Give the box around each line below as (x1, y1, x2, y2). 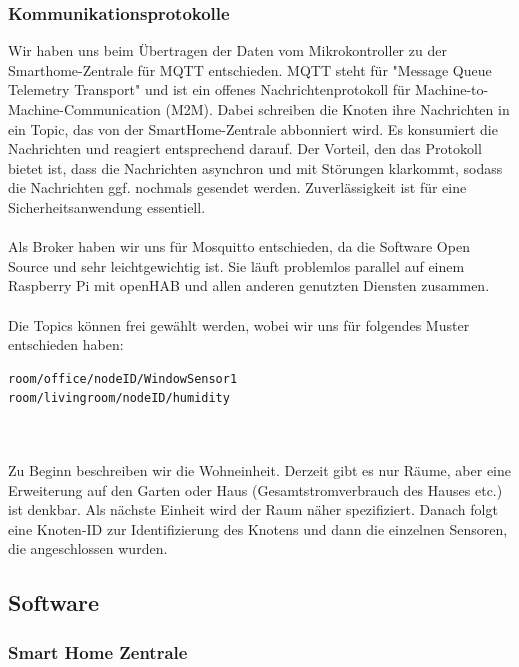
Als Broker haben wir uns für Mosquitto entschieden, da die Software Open (8, 236, 470, 257)
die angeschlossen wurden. (8, 538, 168, 559)
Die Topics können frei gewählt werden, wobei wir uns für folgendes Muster (8, 314, 470, 335)
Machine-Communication (8, 99, 161, 119)
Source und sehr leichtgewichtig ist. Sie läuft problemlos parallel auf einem (8, 255, 465, 276)
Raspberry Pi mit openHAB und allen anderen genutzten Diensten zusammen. (8, 275, 490, 296)
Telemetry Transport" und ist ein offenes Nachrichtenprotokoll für (8, 79, 411, 100)
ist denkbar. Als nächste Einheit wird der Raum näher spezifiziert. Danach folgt (8, 499, 498, 520)
